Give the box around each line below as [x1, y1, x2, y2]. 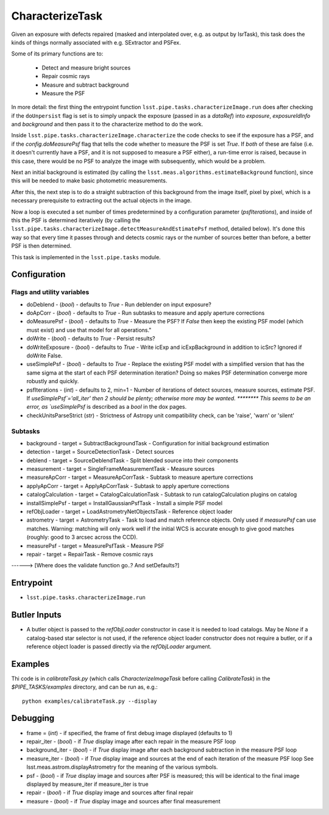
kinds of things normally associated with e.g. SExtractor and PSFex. [11, 38, 181, 46]
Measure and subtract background [41, 81, 129, 88]
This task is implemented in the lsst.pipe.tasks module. [11, 253, 161, 260]
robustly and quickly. [26, 378, 79, 385]
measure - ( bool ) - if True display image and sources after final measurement [26, 797, 221, 805]
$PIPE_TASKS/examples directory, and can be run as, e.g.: [11, 683, 158, 691]
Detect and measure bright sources [41, 64, 131, 71]
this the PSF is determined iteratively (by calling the [11, 217, 141, 224]
